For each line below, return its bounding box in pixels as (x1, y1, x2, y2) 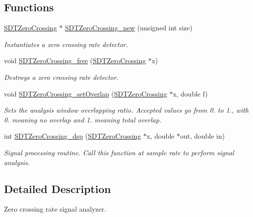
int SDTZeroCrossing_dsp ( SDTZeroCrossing (4, 131, 141, 141)
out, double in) (180, 131, 225, 141)
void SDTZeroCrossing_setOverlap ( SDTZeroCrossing (4, 88, 167, 98)
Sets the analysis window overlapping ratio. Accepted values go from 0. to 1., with (4, 105, 249, 115)
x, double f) (173, 88, 208, 98)
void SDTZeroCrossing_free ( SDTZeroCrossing (4, 55, 146, 66)
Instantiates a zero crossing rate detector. (4, 39, 128, 49)
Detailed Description (4, 181, 111, 196)
